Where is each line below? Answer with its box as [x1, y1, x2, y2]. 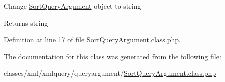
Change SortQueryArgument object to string [4, 1, 141, 11]
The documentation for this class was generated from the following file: [4, 51, 221, 61]
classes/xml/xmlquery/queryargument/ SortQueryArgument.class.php [4, 68, 216, 78]
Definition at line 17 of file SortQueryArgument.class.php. [4, 34, 181, 45]
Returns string [4, 17, 48, 28]
